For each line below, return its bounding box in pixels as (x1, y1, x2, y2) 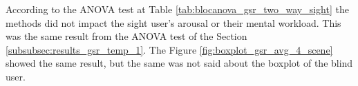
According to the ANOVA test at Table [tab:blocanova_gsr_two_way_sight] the (6, 2, 349, 16)
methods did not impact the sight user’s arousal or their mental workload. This (6, 15, 341, 30)
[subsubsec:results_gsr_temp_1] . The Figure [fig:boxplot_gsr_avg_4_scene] (6, 42, 333, 56)
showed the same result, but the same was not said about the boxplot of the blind (6, 56, 353, 70)
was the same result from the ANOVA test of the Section (6, 29, 247, 43)
